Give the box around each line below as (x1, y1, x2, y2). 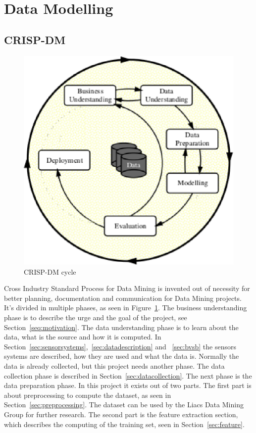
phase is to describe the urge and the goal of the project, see (4, 312, 187, 323)
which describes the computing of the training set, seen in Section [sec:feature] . (4, 419, 245, 429)
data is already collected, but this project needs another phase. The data (4, 361, 225, 371)
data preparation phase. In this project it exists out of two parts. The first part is (4, 380, 252, 390)
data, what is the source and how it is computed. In (4, 332, 161, 342)
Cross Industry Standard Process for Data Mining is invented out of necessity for (4, 283, 250, 293)
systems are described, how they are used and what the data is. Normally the (4, 351, 239, 361)
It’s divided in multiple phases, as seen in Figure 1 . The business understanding (4, 302, 247, 313)
